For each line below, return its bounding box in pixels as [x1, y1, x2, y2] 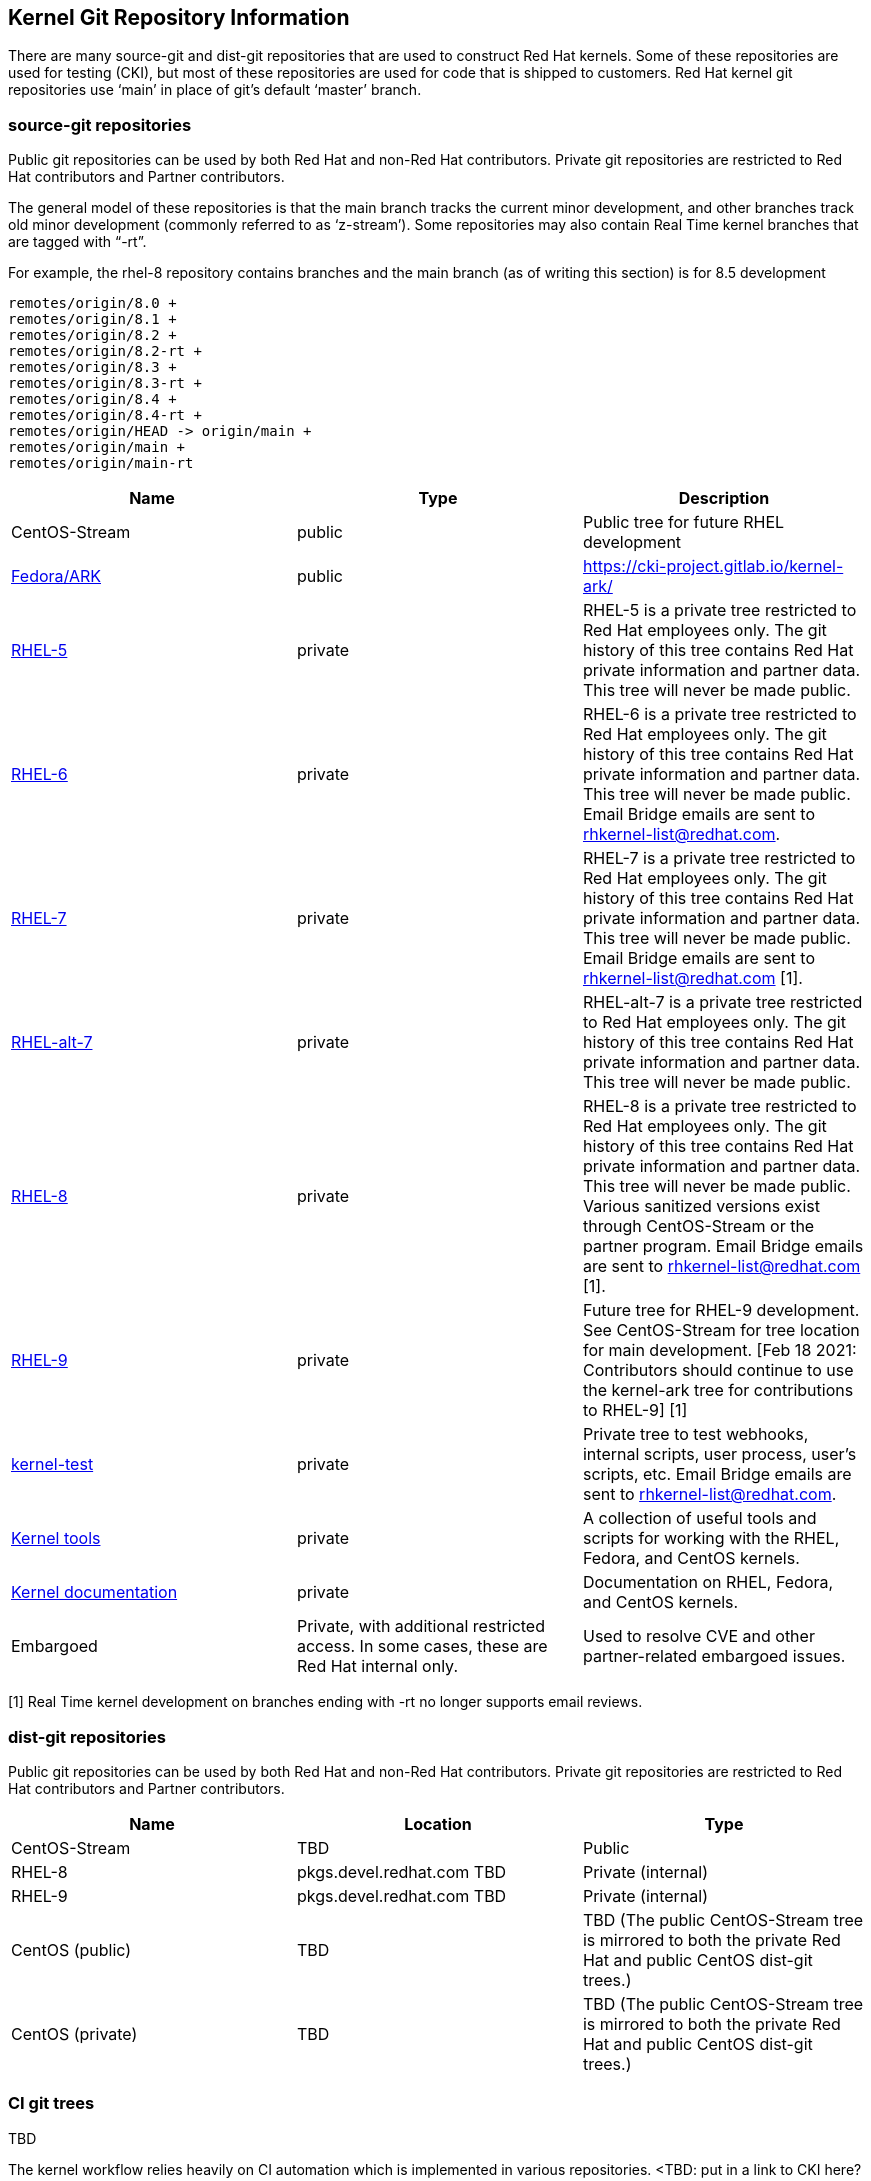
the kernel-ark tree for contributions [582, 1380, 854, 1401]
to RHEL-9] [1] [582, 1400, 688, 1421]
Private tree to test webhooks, [582, 1424, 809, 1445]
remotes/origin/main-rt [8, 455, 194, 472]
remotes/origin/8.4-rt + [8, 407, 202, 424]
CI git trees [8, 2093, 95, 2114]
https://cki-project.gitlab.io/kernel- [582, 556, 844, 577]
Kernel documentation [11, 1582, 178, 1603]
